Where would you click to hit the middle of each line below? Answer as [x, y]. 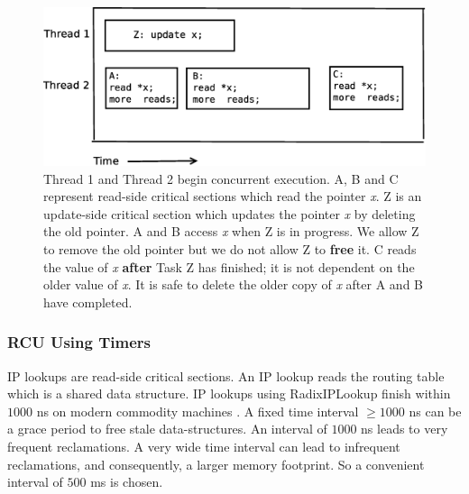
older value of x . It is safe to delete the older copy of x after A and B [233, 284]
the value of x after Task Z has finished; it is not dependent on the [229, 266]
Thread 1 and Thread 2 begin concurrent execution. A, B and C [221, 178]
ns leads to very [405, 429]
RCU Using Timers [79, 342]
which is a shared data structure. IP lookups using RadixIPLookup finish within [229, 393]
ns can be [435, 411]
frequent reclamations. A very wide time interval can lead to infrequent [204, 446]
